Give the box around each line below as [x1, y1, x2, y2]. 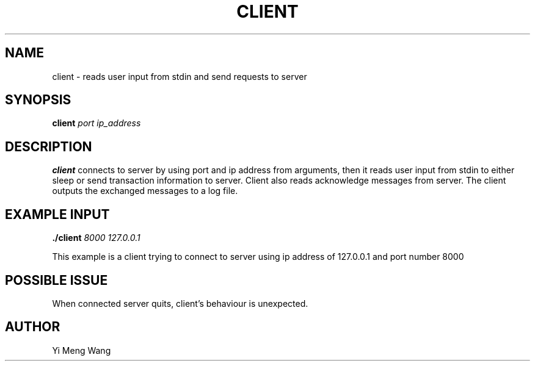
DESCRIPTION [5, 138, 92, 154]
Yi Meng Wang [52, 345, 111, 356]
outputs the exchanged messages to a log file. [52, 185, 238, 196]
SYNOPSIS [5, 92, 71, 108]
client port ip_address [52, 118, 141, 129]
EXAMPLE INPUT [5, 206, 110, 222]
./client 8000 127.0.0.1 [52, 232, 140, 243]
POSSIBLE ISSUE [5, 272, 108, 288]
